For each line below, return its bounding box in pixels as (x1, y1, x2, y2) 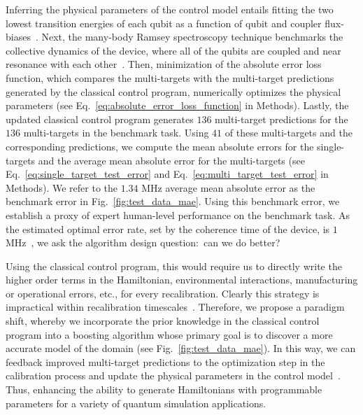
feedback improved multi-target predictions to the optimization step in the (6, 354, 325, 369)
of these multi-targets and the (225, 125, 353, 140)
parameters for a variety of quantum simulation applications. (6, 395, 266, 410)
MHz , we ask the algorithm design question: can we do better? (6, 235, 280, 250)
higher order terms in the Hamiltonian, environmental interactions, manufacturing (6, 272, 358, 287)
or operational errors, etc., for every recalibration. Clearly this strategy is (6, 286, 320, 300)
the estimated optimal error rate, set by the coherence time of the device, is (6, 221, 330, 236)
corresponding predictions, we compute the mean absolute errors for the (6, 139, 314, 153)
